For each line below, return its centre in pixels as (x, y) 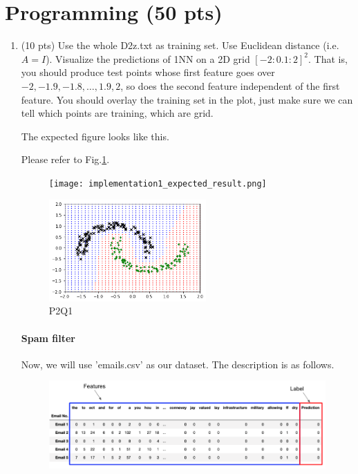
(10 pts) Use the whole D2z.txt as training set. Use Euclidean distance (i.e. (180, 45)
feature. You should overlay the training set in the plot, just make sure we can (187, 99)
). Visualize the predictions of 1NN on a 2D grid (148, 58)
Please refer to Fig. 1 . (65, 159)
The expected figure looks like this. (95, 136)
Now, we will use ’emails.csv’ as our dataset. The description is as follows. (178, 364)
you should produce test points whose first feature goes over (148, 72)
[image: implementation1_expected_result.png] (158, 183)
